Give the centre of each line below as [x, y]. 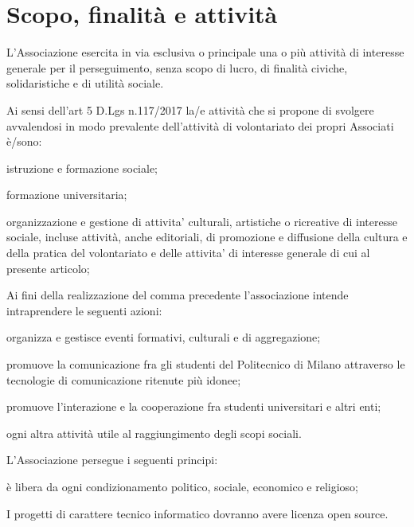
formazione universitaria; [67, 195]
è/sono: [24, 141]
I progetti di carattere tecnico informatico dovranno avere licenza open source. [197, 513]
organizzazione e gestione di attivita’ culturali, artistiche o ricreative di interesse [202, 221]
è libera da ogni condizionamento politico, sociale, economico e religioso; [182, 486]
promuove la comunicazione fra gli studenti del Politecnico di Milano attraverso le [206, 364]
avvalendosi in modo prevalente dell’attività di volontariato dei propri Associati [200, 125]
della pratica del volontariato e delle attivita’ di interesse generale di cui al [188, 253]
